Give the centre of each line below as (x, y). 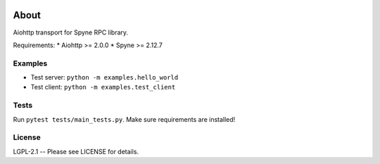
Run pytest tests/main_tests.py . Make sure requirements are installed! (124, 119)
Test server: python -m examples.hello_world (104, 77)
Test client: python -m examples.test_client (103, 87)
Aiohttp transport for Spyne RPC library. (71, 32)
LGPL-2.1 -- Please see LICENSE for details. (76, 151)
